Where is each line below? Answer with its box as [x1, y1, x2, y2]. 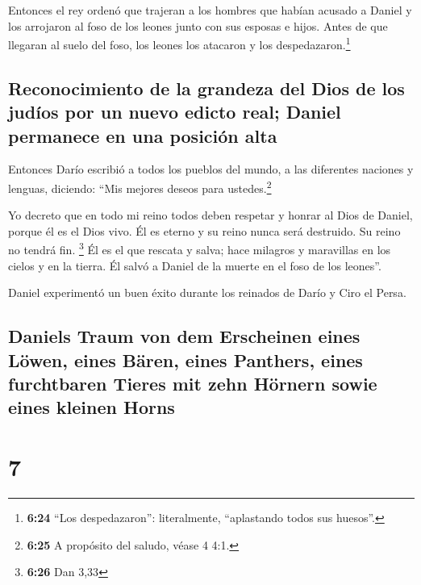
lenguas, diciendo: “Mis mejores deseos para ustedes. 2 [8, 178, 272, 196]
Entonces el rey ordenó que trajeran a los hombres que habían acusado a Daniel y [8, 2, 412, 18]
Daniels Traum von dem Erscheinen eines [8, 324, 361, 349]
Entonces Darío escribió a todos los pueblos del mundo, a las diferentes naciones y [8, 161, 414, 178]
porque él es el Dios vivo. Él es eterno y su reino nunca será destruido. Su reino [8, 222, 401, 239]
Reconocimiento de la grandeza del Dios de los [8, 75, 405, 100]
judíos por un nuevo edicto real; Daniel [8, 99, 341, 124]
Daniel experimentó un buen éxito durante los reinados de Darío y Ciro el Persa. [8, 284, 406, 301]
